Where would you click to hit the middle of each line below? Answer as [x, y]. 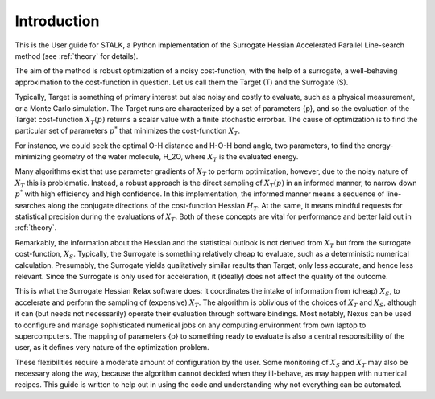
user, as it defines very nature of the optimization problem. [112, 348]
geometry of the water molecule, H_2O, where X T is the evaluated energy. [176, 158]
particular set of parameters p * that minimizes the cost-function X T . [128, 131]
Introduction [57, 21]
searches [30, 205]
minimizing [33, 157]
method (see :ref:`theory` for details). [77, 56]
